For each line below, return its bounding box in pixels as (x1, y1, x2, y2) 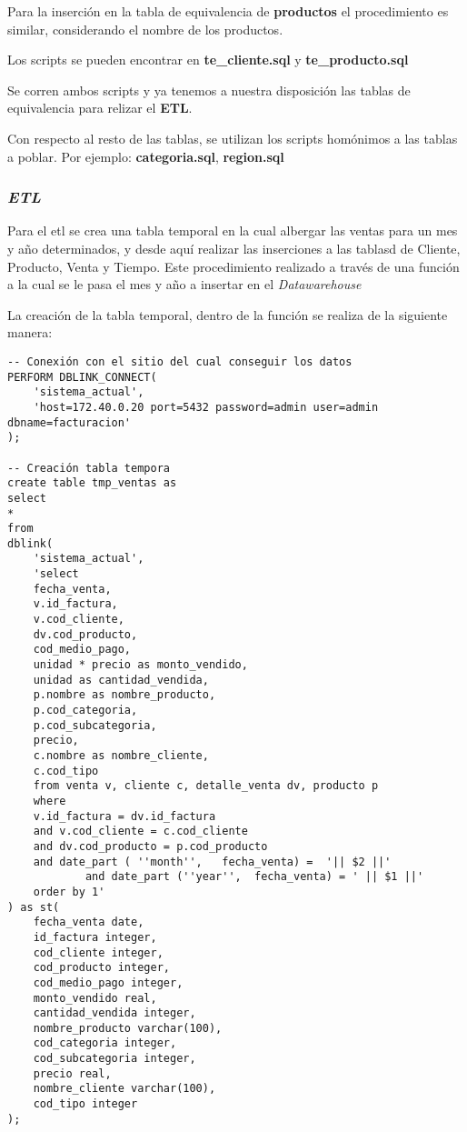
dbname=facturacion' (7, 416, 132, 429)
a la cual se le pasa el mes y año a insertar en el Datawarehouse (7, 275, 362, 294)
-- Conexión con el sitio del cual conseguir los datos (7, 355, 353, 368)
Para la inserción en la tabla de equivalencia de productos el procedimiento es (7, 2, 449, 20)
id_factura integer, (33, 930, 157, 944)
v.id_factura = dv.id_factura (33, 809, 216, 823)
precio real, (33, 1067, 112, 1080)
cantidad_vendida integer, (33, 1007, 196, 1020)
